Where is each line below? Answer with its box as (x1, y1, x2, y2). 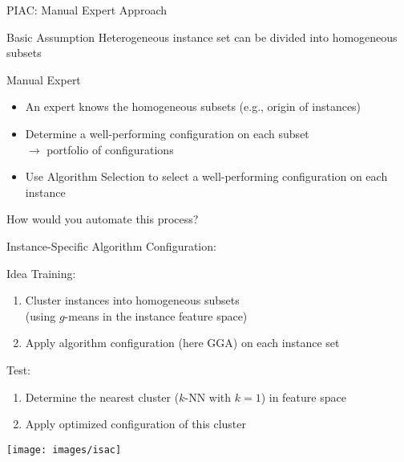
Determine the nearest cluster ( (25, 388, 180, 405)
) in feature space (261, 388, 346, 405)
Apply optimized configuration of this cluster (25, 415, 247, 432)
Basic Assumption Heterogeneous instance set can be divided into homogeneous (6, 28, 398, 45)
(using (25, 307, 56, 324)
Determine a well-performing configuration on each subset (25, 125, 309, 141)
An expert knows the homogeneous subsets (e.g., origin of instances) (25, 98, 362, 115)
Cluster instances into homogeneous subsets (25, 292, 240, 309)
